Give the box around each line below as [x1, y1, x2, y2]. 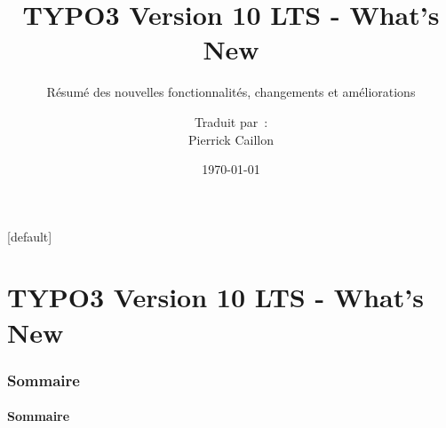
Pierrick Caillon [188, 130, 274, 148]
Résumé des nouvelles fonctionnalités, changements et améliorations [46, 83, 416, 101]
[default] [7, 226, 52, 245]
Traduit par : [194, 112, 268, 131]
